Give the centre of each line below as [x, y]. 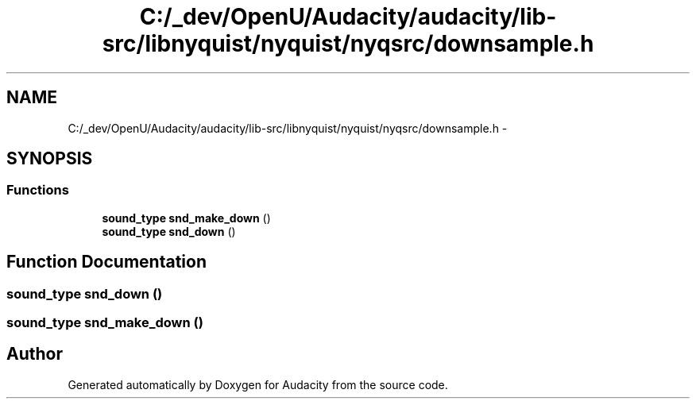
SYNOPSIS [50, 159]
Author [35, 354]
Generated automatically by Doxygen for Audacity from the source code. [258, 384]
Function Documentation [106, 262]
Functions [38, 190]
